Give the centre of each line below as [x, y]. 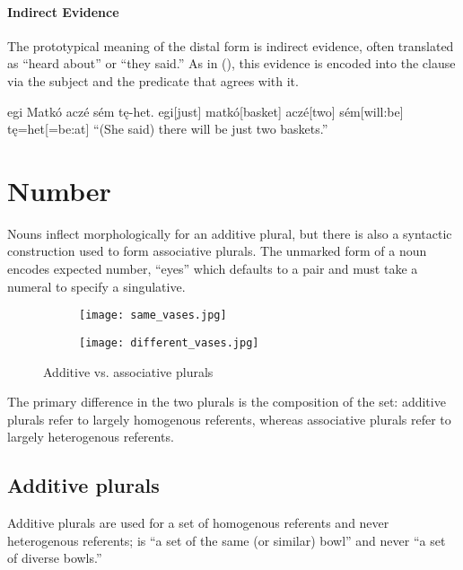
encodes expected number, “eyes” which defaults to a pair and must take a [213, 269]
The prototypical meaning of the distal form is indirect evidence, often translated [231, 45]
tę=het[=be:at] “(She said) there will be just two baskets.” [168, 129]
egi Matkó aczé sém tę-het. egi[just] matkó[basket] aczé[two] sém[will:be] [205, 111]
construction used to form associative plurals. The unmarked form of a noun [217, 251]
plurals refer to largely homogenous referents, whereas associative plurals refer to [229, 419]
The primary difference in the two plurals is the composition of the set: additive [227, 402]
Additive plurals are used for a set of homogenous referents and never [198, 523]
